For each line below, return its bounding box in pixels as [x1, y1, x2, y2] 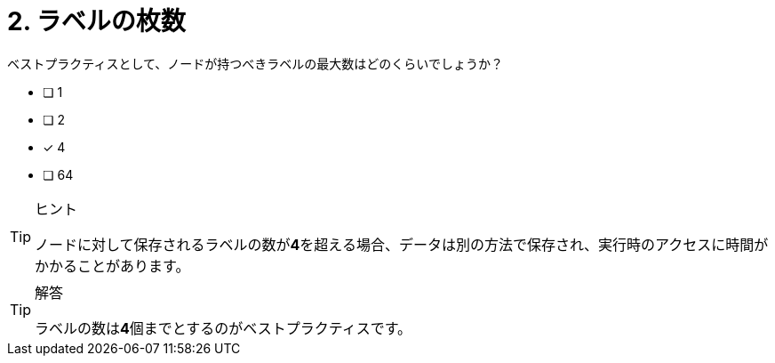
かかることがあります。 [35, 256, 190, 275]
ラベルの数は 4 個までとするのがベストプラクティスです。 [35, 319, 412, 337]
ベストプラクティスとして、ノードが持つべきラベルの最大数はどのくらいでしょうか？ [7, 55, 503, 71]
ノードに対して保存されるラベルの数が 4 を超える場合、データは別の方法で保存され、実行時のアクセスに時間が [35, 235, 769, 254]
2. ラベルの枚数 [7, 6, 186, 36]
